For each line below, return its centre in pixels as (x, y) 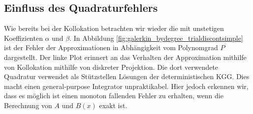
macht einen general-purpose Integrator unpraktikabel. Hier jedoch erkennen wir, (126, 86)
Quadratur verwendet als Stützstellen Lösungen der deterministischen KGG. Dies (127, 76)
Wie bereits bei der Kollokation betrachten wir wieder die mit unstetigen (114, 28)
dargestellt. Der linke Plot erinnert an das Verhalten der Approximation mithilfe (125, 57)
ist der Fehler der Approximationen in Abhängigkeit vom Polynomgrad (111, 47)
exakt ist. (113, 105)
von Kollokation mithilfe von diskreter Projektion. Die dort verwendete (111, 67)
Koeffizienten (23, 38)
